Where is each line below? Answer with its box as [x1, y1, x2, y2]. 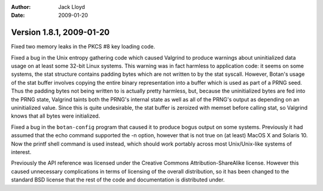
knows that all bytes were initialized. [11, 112, 100, 119]
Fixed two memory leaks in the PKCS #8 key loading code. [11, 43, 156, 50]
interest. [11, 148, 32, 155]
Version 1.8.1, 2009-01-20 [11, 27, 110, 38]
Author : [11, 4, 31, 10]
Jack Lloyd [58, 4, 86, 10]
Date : [11, 12, 25, 19]
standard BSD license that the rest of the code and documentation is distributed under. [11, 176, 225, 183]
